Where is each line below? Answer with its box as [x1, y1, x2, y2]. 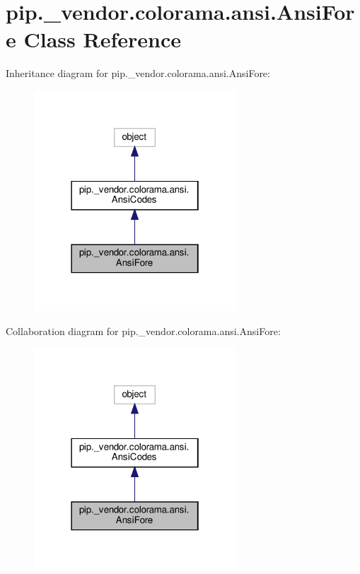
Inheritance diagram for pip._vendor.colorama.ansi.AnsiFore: [6, 66, 270, 81]
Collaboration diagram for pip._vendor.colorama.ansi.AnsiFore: [6, 323, 281, 338]
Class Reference [23, 25, 181, 54]
